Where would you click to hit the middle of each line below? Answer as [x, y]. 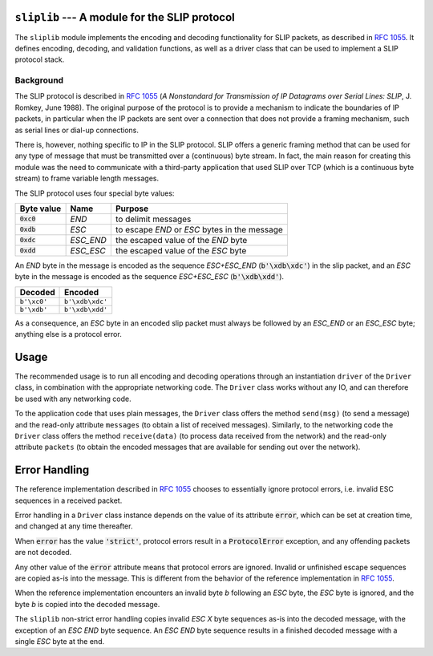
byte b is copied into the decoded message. [87, 604]
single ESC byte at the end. [59, 641]
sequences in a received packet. [69, 500]
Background [39, 80]
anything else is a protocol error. [68, 334]
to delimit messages [153, 219]
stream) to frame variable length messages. [87, 178]
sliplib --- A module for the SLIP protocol [125, 17]
